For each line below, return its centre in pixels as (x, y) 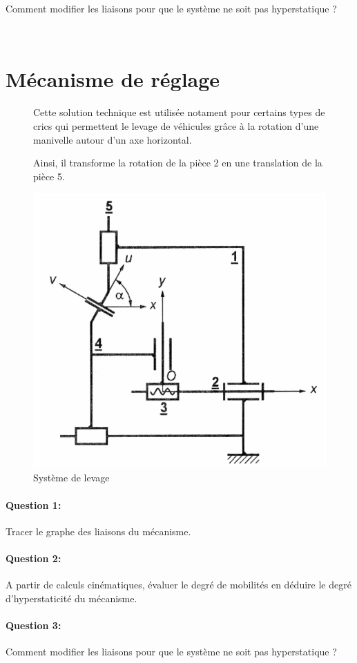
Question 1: (33, 505)
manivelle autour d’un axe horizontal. (113, 139)
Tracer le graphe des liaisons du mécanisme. (98, 531)
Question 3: (33, 625)
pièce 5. (49, 176)
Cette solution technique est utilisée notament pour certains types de (179, 112)
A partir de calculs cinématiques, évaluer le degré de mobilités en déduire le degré (178, 585)
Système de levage (71, 478)
